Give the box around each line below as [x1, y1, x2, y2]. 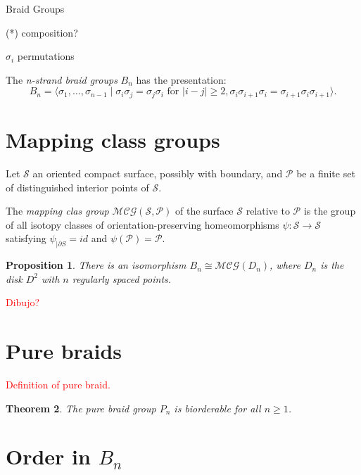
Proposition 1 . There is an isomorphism [6, 258, 186, 272]
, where [270, 258, 300, 272]
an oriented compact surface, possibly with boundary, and [32, 165, 283, 180]
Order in [6, 442, 91, 471]
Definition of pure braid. [6, 377, 110, 392]
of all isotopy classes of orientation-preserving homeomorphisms [6, 217, 279, 232]
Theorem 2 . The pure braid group [6, 400, 156, 415]
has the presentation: [136, 72, 227, 87]
